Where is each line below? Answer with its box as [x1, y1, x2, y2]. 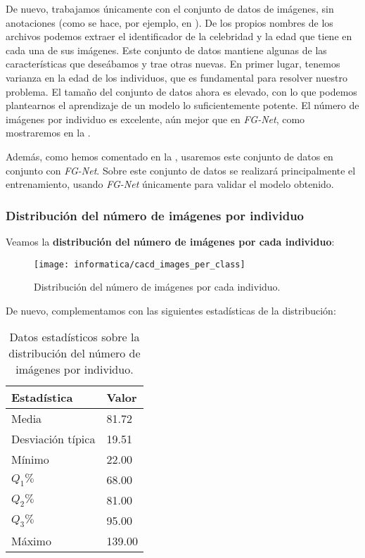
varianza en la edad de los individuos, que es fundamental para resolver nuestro [6, 70, 347, 84]
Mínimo [11, 451, 49, 468]
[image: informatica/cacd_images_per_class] [34, 259, 245, 270]
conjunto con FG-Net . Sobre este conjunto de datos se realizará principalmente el [6, 163, 356, 177]
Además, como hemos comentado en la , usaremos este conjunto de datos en [6, 148, 333, 163]
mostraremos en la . [6, 125, 91, 140]
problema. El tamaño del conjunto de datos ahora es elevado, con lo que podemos [6, 84, 357, 99]
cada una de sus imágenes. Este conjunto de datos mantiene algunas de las [6, 42, 327, 57]
